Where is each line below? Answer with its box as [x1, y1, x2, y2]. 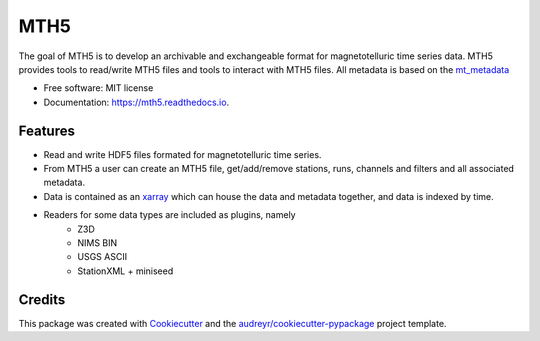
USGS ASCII [77, 251, 128, 263]
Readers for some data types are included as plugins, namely [43, 209, 296, 221]
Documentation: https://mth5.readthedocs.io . [43, 96, 230, 108]
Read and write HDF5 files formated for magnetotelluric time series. [43, 148, 322, 160]
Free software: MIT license [43, 82, 154, 94]
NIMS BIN [77, 236, 118, 249]
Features [18, 122, 75, 139]
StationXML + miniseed [77, 265, 174, 277]
